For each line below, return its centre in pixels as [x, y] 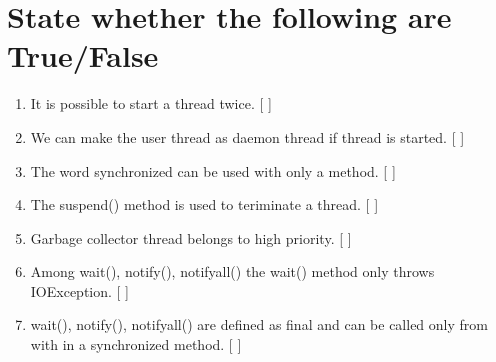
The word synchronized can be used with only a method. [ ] [213, 170]
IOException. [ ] [80, 290]
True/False [83, 55]
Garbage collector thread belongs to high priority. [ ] [191, 237]
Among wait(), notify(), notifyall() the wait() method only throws [232, 271]
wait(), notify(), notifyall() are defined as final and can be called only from [259, 324]
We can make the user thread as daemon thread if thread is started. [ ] [247, 136]
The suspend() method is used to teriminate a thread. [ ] [204, 204]
